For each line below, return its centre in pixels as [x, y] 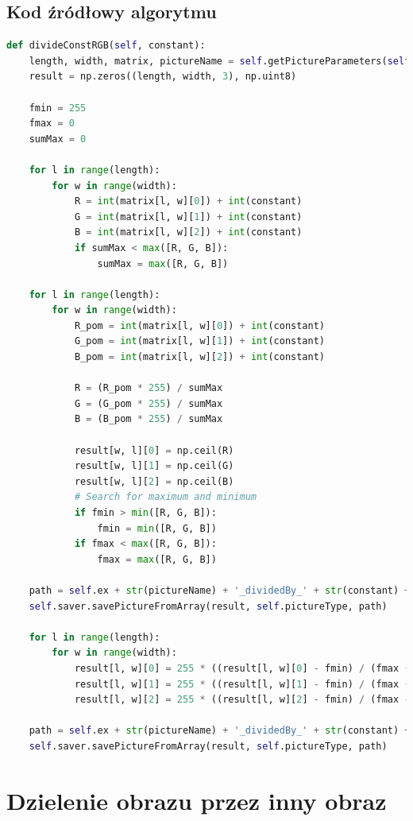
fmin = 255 [58, 108]
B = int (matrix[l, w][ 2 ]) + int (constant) [188, 232]
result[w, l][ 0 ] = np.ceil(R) [154, 450]
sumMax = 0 [58, 139]
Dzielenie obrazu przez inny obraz [197, 800]
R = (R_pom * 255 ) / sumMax [149, 388]
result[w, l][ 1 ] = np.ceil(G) [154, 466]
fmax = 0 [52, 124]
